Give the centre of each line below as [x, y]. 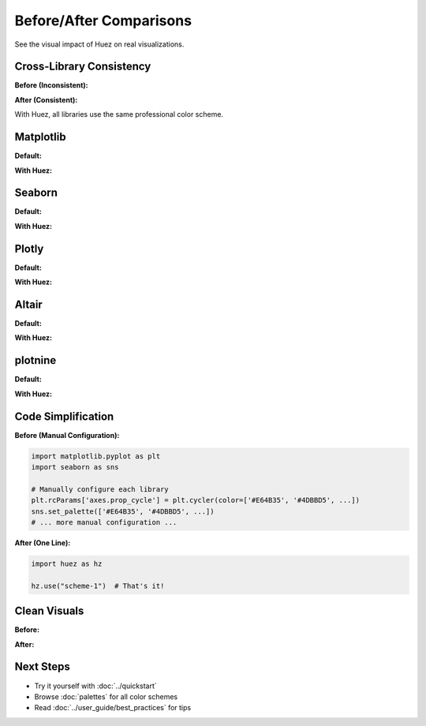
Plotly [29, 249]
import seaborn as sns [75, 467]
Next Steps [42, 667]
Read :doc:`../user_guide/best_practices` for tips [113, 708]
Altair [28, 304]
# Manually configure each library [100, 489]
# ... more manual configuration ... [104, 522]
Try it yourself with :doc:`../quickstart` [95, 686]
